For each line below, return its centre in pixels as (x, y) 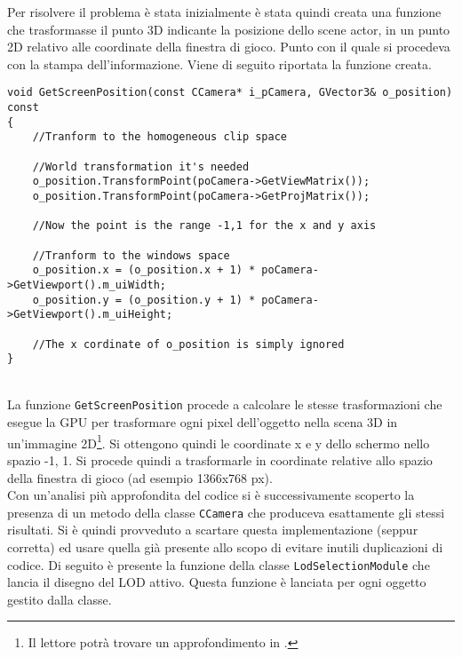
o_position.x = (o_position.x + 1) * (144, 270)
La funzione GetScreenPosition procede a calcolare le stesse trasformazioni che (225, 404)
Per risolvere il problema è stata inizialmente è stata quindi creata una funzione (224, 12)
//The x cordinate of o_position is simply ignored (188, 344)
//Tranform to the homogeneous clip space (159, 137)
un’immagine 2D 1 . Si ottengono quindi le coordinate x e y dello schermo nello (219, 441)
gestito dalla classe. (60, 599)
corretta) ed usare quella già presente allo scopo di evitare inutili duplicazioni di (225, 546)
